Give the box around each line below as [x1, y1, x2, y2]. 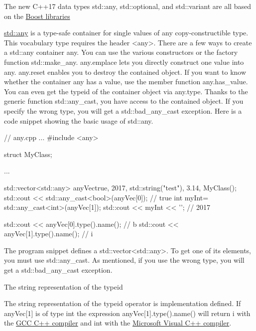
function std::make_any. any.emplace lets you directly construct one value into [4, 56, 244, 67]
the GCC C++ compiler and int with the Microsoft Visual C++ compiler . [4, 318, 232, 328]
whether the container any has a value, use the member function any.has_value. [4, 76, 248, 87]
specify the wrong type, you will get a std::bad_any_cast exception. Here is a [4, 105, 242, 116]
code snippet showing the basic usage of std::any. [4, 115, 153, 126]
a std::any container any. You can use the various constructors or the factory [4, 47, 238, 57]
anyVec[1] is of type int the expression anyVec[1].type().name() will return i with [4, 308, 251, 318]
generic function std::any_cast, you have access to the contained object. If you [4, 96, 244, 106]
